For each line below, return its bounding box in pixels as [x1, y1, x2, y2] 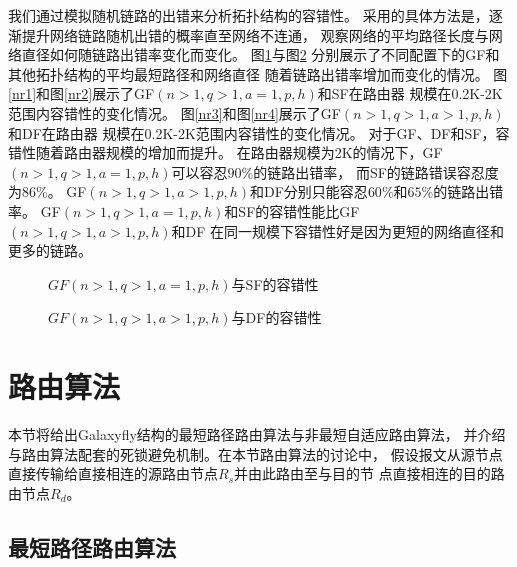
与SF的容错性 [231, 273, 319, 294]
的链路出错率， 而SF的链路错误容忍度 [253, 161, 499, 182]
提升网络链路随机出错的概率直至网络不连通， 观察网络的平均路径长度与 [21, 24, 489, 45]
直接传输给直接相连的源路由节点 [8, 463, 218, 484]
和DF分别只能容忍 [250, 181, 368, 202]
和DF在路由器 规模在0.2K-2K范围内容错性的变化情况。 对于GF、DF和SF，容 [8, 122, 510, 143]
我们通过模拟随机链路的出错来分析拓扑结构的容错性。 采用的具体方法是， [8, 5, 489, 25]
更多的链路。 [8, 240, 92, 261]
